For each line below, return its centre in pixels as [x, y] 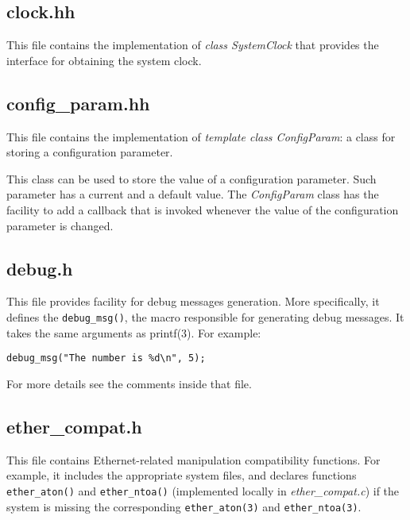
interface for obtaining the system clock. [104, 60]
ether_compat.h [74, 426]
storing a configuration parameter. [90, 152]
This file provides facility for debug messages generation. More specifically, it [193, 301]
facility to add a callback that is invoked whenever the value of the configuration [203, 209]
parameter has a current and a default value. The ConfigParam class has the [193, 194]
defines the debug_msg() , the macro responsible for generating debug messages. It [205, 316]
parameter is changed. [60, 225]
